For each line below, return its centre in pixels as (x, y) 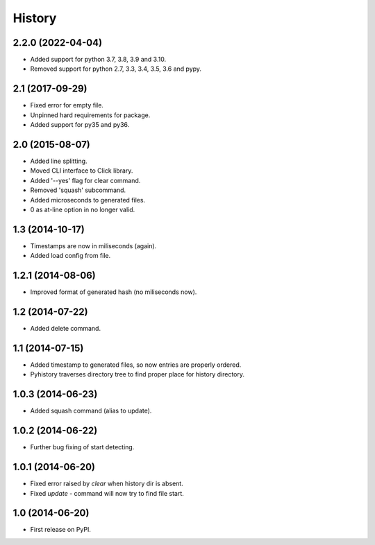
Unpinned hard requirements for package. (90, 115)
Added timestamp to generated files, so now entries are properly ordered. (136, 365)
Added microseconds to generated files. (88, 200)
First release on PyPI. (61, 530)
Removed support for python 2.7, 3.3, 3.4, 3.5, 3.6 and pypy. (116, 69)
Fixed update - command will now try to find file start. (107, 493)
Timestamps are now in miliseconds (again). (93, 245)
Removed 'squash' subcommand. (78, 190)
